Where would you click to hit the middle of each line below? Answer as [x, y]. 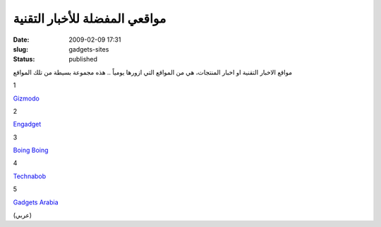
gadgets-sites [89, 49]
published [83, 59]
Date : [21, 40]
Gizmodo [26, 98]
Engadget [27, 124]
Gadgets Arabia [36, 202]
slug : [20, 49]
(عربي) [22, 215]
